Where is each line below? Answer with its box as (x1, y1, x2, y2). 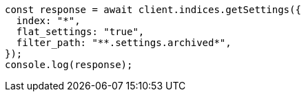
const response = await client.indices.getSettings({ (5, 4, 301, 15)
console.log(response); (5, 59, 133, 70)
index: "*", (16, 15, 81, 26)
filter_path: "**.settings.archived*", (16, 37, 232, 48)
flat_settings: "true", (16, 26, 145, 37)
